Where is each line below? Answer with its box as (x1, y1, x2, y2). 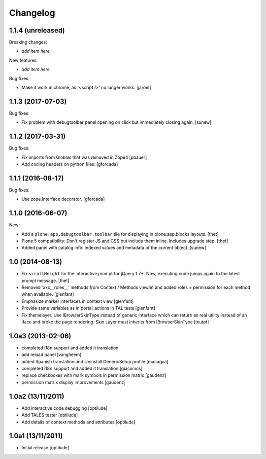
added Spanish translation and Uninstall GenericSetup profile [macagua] (21, 358, 168, 364)
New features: (9, 57, 38, 63)
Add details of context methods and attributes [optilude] (21, 419, 135, 425)
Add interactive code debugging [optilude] (21, 405, 108, 411)
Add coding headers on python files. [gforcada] (21, 161, 118, 167)
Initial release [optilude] (21, 445, 69, 451)
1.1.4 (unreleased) (9, 26, 65, 35)
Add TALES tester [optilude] (21, 412, 78, 418)
